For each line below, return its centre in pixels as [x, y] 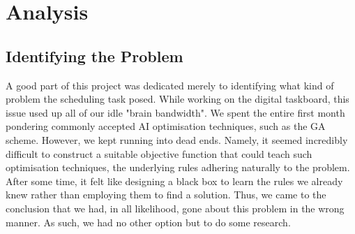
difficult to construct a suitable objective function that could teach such [159, 153]
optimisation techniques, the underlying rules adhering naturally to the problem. [178, 167]
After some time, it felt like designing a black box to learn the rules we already [174, 181]
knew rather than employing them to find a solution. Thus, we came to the [166, 195]
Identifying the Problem [95, 56]
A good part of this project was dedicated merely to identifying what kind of [170, 85]
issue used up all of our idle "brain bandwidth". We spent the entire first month [175, 112]
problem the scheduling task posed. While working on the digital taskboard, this [177, 99]
